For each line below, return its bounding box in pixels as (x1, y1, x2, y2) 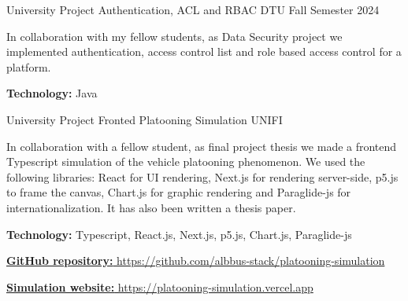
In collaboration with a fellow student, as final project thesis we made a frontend (6, 138, 397, 154)
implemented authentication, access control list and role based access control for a (6, 43, 402, 60)
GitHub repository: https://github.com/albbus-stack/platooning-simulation (6, 252, 385, 269)
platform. (6, 58, 51, 75)
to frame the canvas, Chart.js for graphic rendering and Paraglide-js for (6, 184, 351, 200)
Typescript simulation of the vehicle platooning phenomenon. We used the (6, 153, 365, 170)
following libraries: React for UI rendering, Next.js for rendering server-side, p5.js (6, 168, 399, 185)
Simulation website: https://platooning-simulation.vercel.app (6, 278, 313, 295)
